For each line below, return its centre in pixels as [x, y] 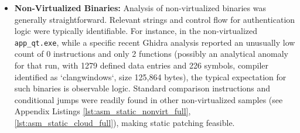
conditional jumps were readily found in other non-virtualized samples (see [149, 99]
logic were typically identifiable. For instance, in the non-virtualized [136, 31]
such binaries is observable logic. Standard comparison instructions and [142, 88]
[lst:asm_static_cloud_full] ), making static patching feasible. [125, 122]
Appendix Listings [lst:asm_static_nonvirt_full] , [103, 111]
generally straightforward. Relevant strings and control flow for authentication [155, 19]
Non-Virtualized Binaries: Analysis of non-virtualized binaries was [140, 8]
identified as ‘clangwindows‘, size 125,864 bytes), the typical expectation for [150, 76]
